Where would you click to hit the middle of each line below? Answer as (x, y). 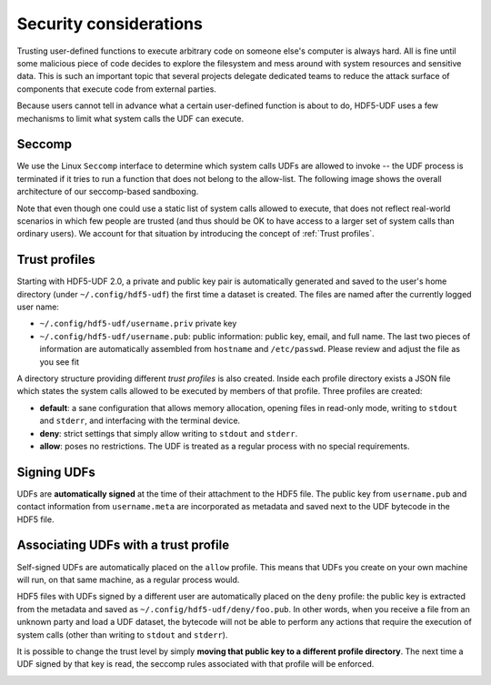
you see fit (60, 362)
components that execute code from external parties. (117, 89)
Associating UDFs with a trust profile (123, 545)
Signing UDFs (56, 472)
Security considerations (110, 24)
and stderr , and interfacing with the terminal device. (140, 421)
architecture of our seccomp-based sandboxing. (108, 192)
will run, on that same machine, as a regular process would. (128, 579)
